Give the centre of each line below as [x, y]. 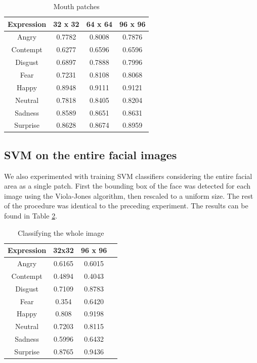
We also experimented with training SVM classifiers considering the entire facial [128, 176]
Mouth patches [76, 6]
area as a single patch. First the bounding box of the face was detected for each [127, 186]
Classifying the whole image [61, 232]
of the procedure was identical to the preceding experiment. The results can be [126, 206]
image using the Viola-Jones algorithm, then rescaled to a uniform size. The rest [129, 195]
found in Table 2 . [31, 216]
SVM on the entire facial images [91, 154]
